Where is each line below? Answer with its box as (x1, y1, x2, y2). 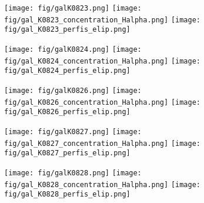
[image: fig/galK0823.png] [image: (4, 4, 142, 12)
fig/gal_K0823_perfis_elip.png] (4, 25, 131, 34)
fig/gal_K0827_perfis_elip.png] (4, 149, 131, 158)
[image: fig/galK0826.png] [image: (4, 86, 142, 95)
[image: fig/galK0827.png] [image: (4, 127, 142, 136)
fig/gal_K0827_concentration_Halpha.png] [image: (4, 139, 200, 148)
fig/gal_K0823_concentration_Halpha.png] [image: (4, 15, 200, 24)
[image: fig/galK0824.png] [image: (4, 45, 142, 54)
